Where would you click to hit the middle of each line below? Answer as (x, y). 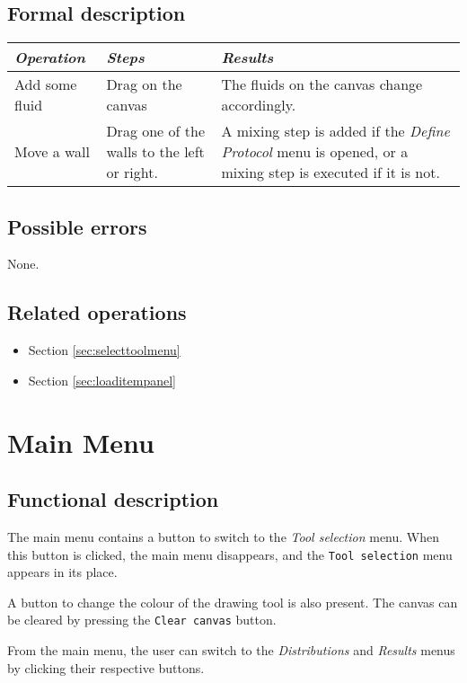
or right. (132, 173)
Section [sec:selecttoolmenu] (104, 350)
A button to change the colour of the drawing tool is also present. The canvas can (233, 602)
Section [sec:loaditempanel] (102, 380)
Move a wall (52, 152)
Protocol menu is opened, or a (315, 152)
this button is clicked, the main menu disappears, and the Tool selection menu (230, 554)
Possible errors (77, 226)
